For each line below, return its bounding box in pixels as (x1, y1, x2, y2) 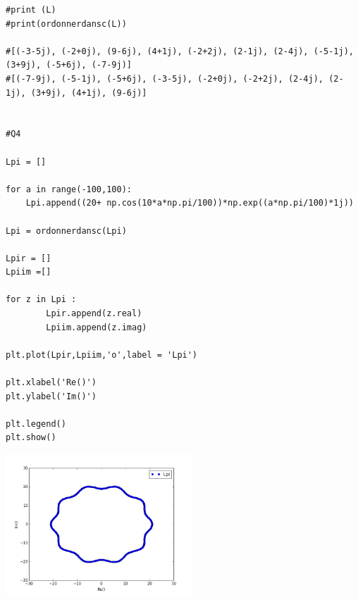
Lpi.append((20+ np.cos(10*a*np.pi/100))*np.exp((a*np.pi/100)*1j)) (25, 198, 354, 208)
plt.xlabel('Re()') (6, 377, 97, 388)
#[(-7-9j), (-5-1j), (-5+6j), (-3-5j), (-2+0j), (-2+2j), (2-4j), (6, 73, 324, 84)
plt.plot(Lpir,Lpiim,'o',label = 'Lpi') (6, 349, 198, 360)
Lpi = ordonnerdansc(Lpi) (6, 225, 127, 236)
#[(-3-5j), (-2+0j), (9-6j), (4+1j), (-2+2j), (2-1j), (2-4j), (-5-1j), (6, 46, 354, 56)
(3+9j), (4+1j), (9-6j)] (30, 87, 147, 98)
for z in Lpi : (6, 294, 77, 305)
